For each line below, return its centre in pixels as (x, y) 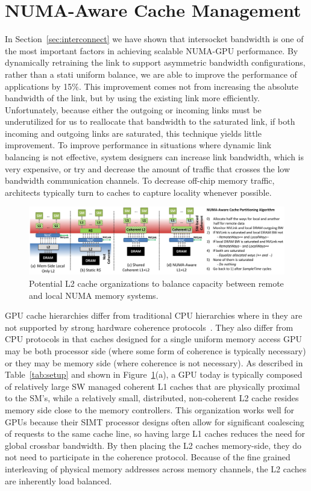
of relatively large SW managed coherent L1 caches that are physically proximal (152, 386)
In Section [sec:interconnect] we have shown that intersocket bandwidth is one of (154, 39)
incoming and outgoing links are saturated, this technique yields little (133, 133)
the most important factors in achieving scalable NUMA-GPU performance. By (152, 50)
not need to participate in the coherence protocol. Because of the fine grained (148, 457)
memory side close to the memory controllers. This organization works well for (150, 410)
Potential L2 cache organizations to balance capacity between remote (156, 283)
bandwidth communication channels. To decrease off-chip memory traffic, (140, 180)
